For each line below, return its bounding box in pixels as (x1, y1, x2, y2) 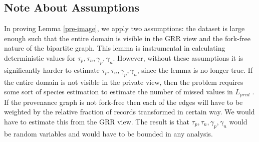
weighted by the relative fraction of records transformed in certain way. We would (4, 106, 255, 117)
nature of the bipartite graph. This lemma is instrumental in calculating (4, 43, 225, 53)
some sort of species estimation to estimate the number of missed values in (4, 86, 233, 97)
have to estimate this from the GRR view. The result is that (4, 116, 189, 126)
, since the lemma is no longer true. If (137, 64, 253, 75)
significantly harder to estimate (4, 64, 100, 75)
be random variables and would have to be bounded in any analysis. (4, 128, 213, 138)
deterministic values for (4, 52, 76, 63)
